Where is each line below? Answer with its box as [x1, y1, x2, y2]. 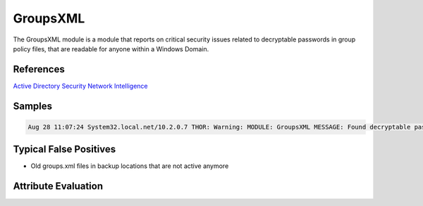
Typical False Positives [13, 143, 116, 155]
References [13, 63, 65, 75]
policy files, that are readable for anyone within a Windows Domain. [13, 44, 209, 53]
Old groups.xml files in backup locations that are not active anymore [30, 162, 229, 170]
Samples [13, 100, 53, 112]
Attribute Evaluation [13, 180, 104, 193]
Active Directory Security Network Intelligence [13, 82, 148, 90]
